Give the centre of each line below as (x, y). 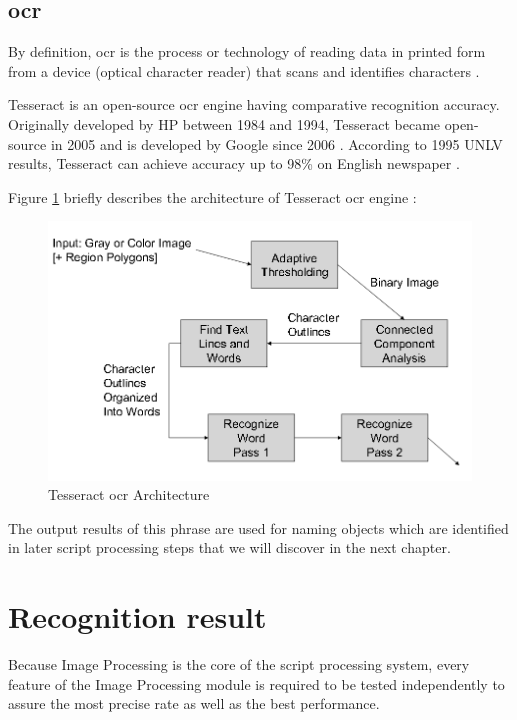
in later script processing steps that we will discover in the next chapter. (229, 547)
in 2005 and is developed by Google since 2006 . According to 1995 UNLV (276, 143)
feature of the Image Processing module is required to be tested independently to (256, 683)
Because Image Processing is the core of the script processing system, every (239, 664)
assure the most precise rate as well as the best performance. (194, 703)
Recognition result (137, 616)
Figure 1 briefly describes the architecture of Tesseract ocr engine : (212, 196)
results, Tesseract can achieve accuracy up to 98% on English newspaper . (234, 163)
